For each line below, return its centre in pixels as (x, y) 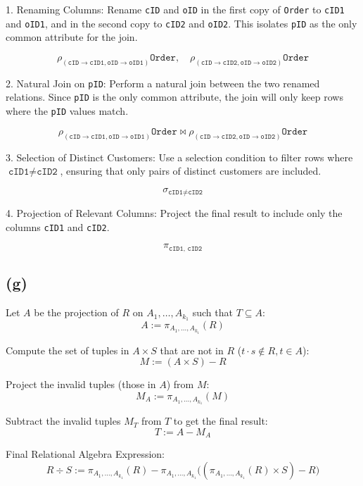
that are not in (192, 350)
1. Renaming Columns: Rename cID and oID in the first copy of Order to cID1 (175, 9)
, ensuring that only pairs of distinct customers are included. (191, 171)
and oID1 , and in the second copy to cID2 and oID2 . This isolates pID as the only (181, 23)
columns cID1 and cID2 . (58, 226)
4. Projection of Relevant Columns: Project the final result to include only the (174, 213)
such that (212, 312)
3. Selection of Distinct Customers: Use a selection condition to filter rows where (179, 157)
